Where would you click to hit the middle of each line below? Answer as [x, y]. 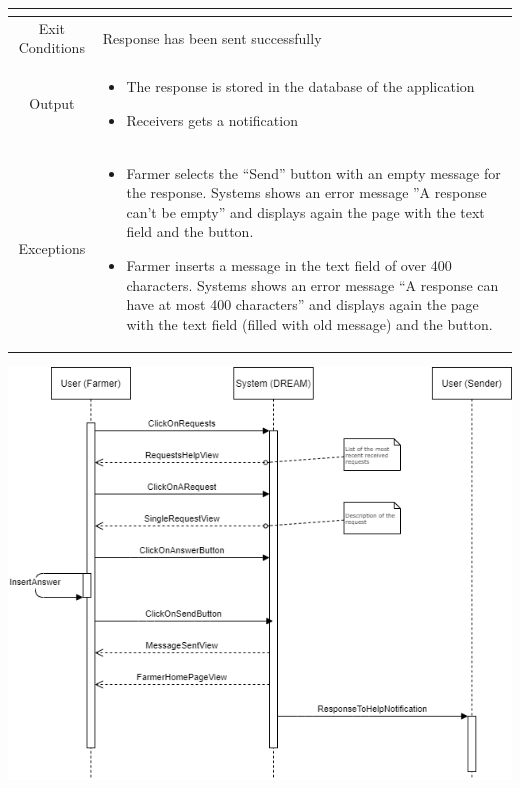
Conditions [51, 47]
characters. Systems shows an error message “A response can [312, 284]
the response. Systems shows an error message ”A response [306, 192]
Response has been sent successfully [212, 37]
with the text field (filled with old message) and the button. [309, 323]
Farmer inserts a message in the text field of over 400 [289, 265]
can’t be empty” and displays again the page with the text [305, 211]
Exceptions [52, 248]
